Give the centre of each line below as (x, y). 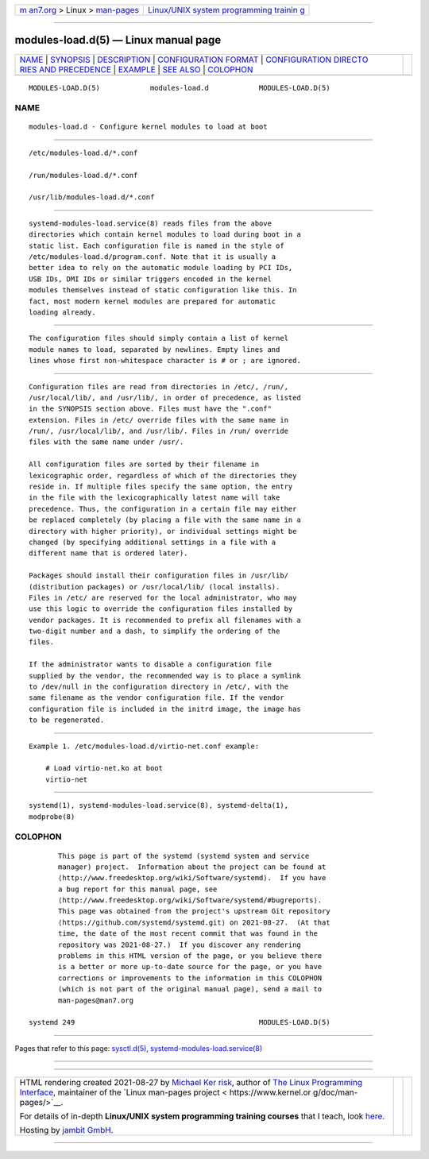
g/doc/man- (335, 1092)
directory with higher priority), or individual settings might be (163, 531)
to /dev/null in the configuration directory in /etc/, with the (159, 687)
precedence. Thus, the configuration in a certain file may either (163, 509)
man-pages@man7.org (96, 1000)
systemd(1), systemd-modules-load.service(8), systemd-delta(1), (159, 806)
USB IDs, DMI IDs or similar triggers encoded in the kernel (150, 279)
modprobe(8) (52, 817)
